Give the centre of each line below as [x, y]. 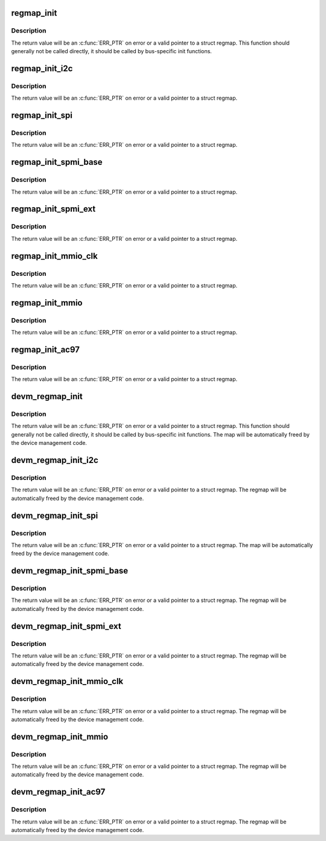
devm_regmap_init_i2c [55, 460]
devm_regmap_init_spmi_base [70, 571]
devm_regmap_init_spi [55, 515]
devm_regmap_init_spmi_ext [66, 626]
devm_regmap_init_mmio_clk [67, 681]
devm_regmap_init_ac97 [58, 792]
